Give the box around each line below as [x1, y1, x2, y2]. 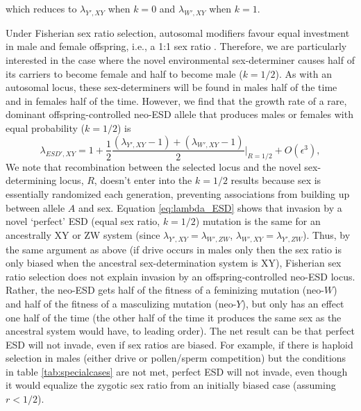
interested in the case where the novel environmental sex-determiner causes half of [6, 52, 355, 67]
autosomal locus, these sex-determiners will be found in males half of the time [6, 80, 337, 94]
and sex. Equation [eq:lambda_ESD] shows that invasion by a [78, 200, 342, 215]
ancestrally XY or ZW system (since [6, 227, 160, 242]
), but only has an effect [242, 296, 344, 310]
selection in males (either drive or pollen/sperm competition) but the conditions [6, 351, 346, 365]
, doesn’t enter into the [94, 173, 192, 187]
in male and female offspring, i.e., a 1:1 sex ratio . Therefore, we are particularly [6, 39, 347, 53]
